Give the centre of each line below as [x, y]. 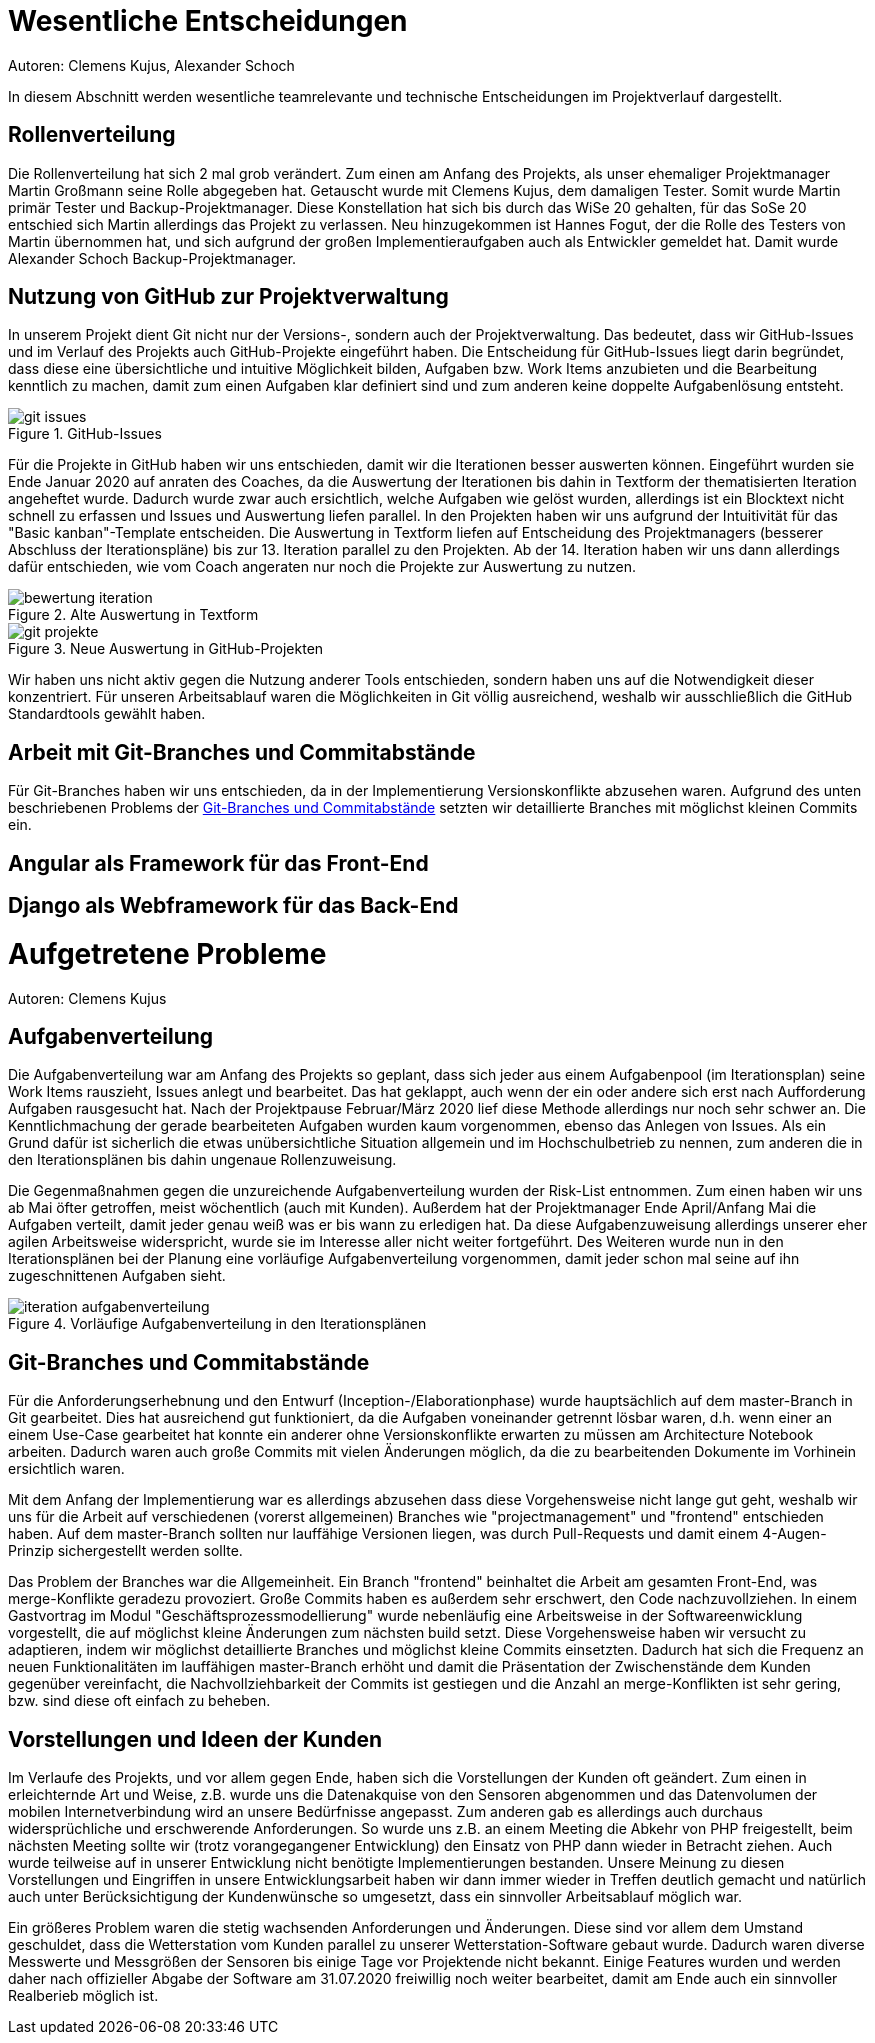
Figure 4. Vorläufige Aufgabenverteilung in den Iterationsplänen [217, 1324]
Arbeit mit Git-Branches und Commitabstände [242, 752]
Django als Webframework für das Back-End [233, 906]
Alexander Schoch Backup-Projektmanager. [152, 258]
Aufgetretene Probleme [167, 953]
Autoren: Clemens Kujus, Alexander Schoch [151, 65]
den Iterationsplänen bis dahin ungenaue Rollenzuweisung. [202, 1160]
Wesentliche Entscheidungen [208, 21]
